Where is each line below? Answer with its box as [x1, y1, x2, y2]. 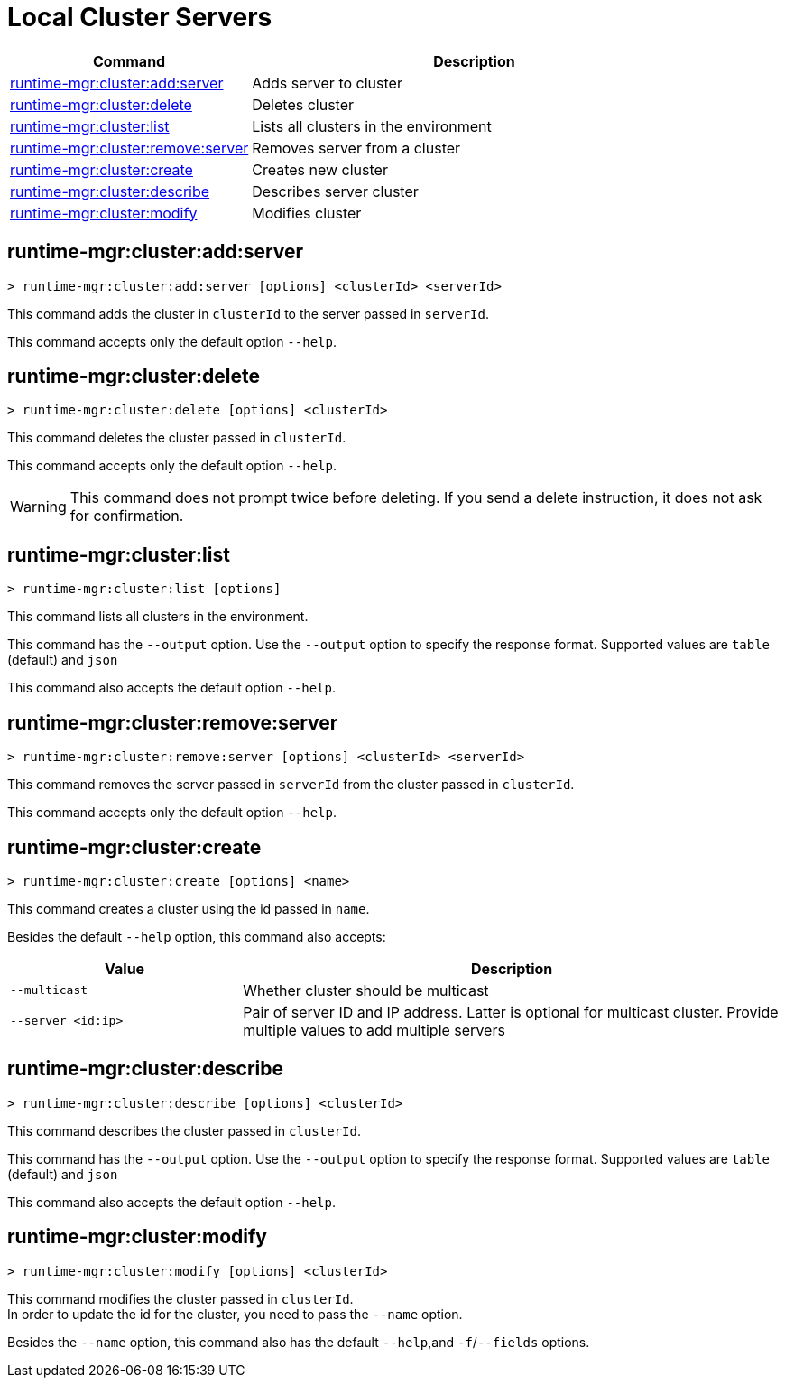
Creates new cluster [252, 160, 388, 179]
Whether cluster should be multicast [243, 981, 489, 999]
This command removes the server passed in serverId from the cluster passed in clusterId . [7, 776, 575, 793]
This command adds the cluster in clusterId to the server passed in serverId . [7, 305, 490, 321]
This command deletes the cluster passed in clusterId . [7, 430, 346, 446]
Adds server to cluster [252, 73, 402, 92]
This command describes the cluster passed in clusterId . [7, 1122, 361, 1139]
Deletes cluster [252, 95, 355, 114]
